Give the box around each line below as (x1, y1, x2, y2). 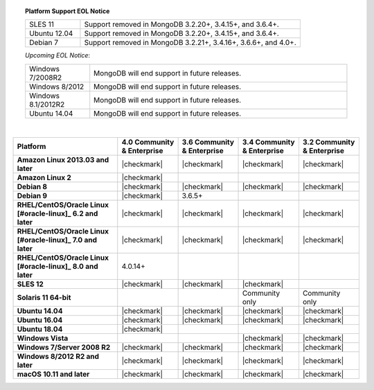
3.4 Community (242, 137, 295, 147)
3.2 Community (302, 137, 355, 147)
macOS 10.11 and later (17, 369, 90, 379)
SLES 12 (17, 279, 44, 289)
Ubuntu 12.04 (28, 28, 73, 38)
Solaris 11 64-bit (17, 293, 71, 303)
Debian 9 (17, 191, 48, 201)
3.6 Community (181, 137, 235, 147)
